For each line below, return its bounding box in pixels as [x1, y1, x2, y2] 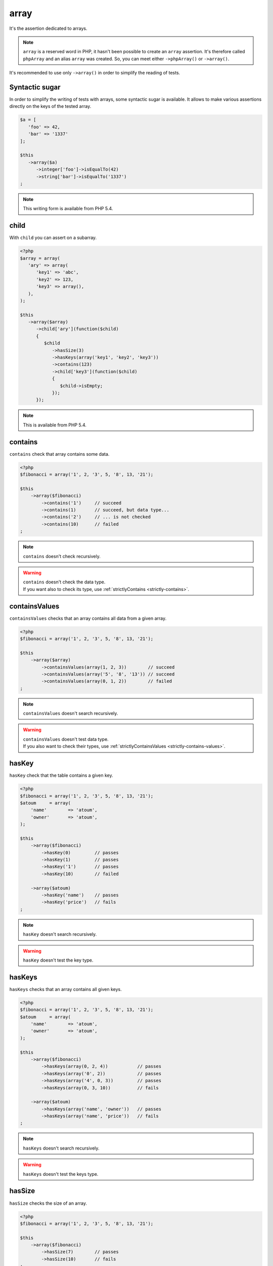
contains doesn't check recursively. [23, 553, 101, 559]
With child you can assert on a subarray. [9, 234, 97, 241]
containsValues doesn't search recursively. [23, 710, 118, 717]
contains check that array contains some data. [9, 451, 110, 457]
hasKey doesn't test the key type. [23, 957, 94, 963]
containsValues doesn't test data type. [23, 736, 109, 742]
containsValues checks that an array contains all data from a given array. [9, 615, 167, 621]
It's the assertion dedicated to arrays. [9, 25, 88, 31]
